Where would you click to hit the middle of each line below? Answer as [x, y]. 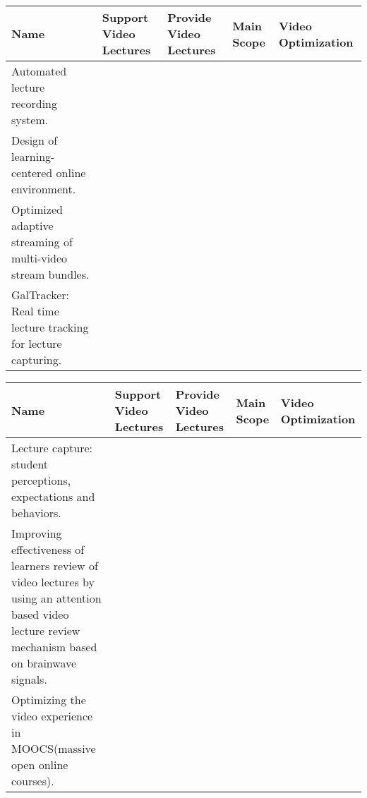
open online [40, 764]
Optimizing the [49, 700]
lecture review [46, 630]
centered [32, 173]
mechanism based [54, 647]
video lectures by [53, 582]
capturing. [37, 359]
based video [40, 614]
